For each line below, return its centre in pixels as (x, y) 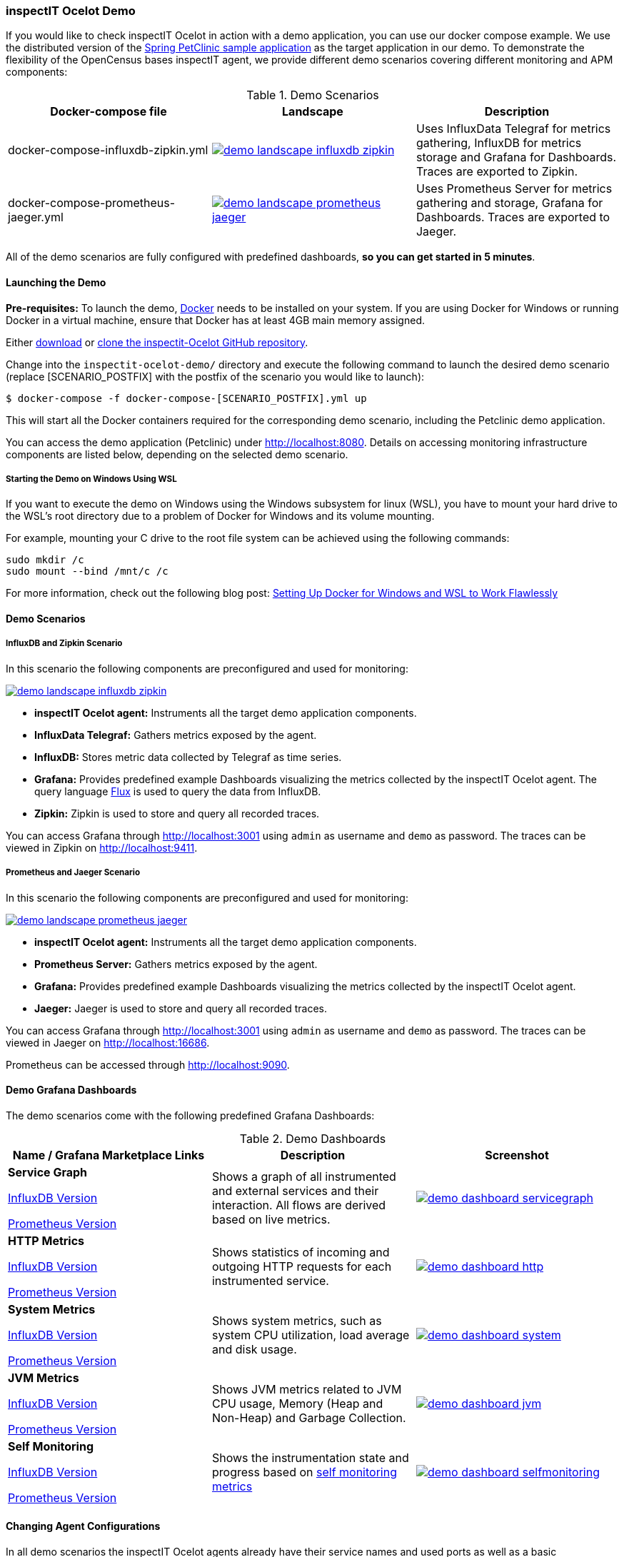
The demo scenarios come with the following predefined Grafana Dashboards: (190, 1115)
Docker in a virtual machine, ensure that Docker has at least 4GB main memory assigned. (215, 320)
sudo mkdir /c (45, 560)
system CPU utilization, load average (311, 1335)
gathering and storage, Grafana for (509, 203)
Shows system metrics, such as (297, 1320)
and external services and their (295, 1190)
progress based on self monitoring (304, 1472)
